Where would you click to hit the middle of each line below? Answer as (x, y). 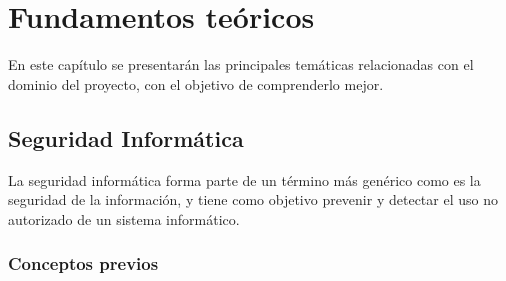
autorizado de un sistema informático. (124, 218)
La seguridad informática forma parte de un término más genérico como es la (244, 179)
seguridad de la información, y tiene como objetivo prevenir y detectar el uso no (253, 199)
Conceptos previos (83, 263)
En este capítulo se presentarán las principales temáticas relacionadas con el (241, 64)
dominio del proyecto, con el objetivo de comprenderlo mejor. (196, 83)
